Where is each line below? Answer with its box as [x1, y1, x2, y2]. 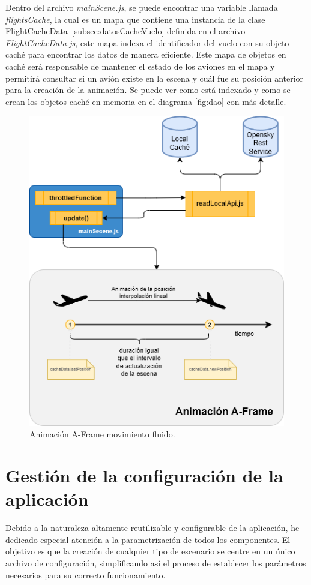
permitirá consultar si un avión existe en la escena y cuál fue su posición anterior [5, 71, 304, 84]
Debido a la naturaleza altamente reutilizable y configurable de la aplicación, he [5, 521, 300, 534]
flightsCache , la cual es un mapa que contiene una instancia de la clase [5, 13, 265, 25]
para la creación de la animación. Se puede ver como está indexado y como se [5, 83, 291, 96]
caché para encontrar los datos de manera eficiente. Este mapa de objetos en [5, 48, 286, 61]
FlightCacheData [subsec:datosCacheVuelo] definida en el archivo [5, 25, 246, 37]
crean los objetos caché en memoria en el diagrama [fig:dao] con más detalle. [5, 95, 286, 107]
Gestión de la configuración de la [5, 463, 283, 488]
